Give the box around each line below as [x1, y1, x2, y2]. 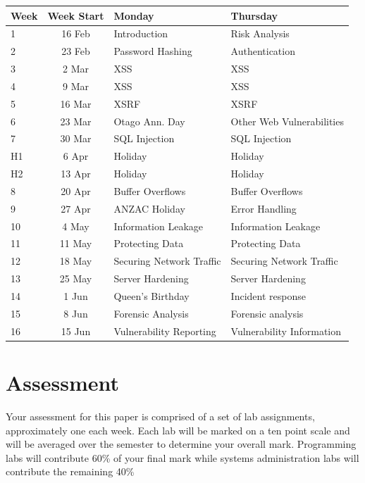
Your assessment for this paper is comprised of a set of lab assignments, [6, 408, 315, 423]
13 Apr [61, 166, 91, 181]
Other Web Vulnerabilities [230, 113, 344, 128]
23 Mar [60, 113, 92, 128]
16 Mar [60, 96, 92, 111]
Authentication [230, 44, 295, 58]
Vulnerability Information [230, 323, 342, 338]
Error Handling [230, 201, 297, 215]
